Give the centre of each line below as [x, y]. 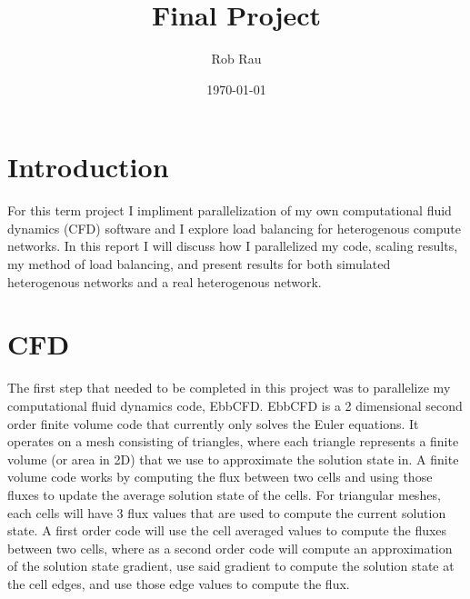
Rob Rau [236, 59]
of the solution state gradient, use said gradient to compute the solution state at [231, 566]
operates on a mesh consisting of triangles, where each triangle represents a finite [233, 441]
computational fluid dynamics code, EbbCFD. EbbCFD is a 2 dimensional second [235, 405]
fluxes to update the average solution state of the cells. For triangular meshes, [224, 494]
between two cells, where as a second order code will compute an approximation [230, 548]
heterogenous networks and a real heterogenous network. [165, 281]
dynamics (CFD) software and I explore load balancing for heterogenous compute [234, 228]
